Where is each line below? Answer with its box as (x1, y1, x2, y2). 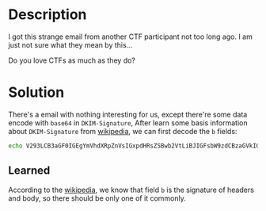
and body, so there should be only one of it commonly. (8, 193, 186, 203)
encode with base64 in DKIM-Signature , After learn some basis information (8, 117, 248, 128)
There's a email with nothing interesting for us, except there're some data (8, 109, 248, 119)
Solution (8, 83, 65, 102)
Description (8, 6, 87, 24)
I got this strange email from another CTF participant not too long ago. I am (8, 32, 253, 41)
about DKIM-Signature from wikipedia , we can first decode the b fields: (8, 126, 237, 136)
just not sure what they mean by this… (8, 40, 133, 49)
